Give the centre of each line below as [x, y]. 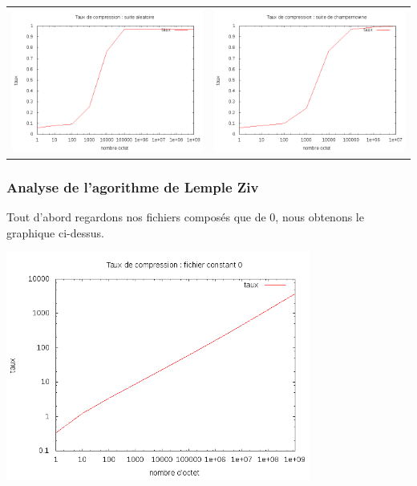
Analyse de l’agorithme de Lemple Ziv [133, 186]
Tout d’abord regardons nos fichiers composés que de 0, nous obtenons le [185, 216]
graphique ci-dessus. [55, 232]
